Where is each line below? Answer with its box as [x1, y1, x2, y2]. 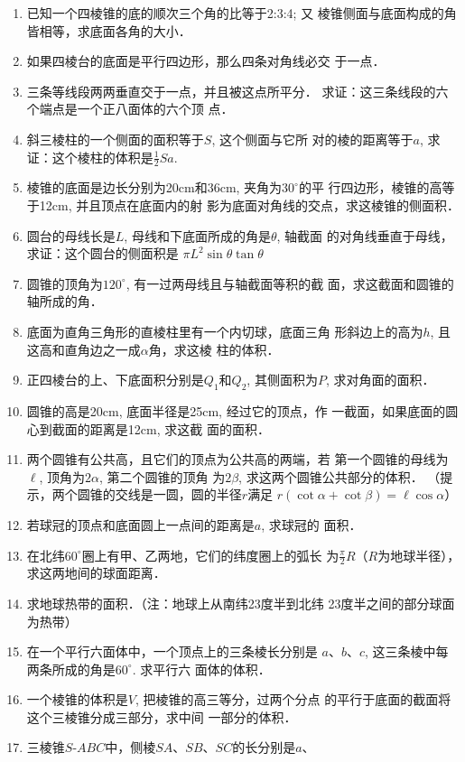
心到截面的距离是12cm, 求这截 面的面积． [26, 419, 270, 438]
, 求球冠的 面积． [261, 515, 362, 534]
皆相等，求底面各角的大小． [26, 21, 191, 40]
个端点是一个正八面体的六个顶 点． [26, 99, 234, 118]
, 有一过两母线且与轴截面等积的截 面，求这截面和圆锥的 [126, 274, 454, 293]
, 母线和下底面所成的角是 [124, 226, 271, 245]
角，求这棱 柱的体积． [148, 339, 280, 358]
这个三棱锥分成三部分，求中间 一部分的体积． [26, 707, 297, 726]
